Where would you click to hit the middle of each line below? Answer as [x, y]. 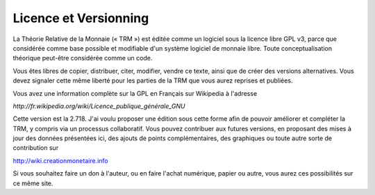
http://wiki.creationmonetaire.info [60, 160]
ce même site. [33, 183]
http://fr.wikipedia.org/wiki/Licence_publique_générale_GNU [99, 106]
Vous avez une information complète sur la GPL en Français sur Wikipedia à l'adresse [135, 93]
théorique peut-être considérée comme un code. [83, 58]
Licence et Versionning [81, 18]
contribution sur [36, 148]
